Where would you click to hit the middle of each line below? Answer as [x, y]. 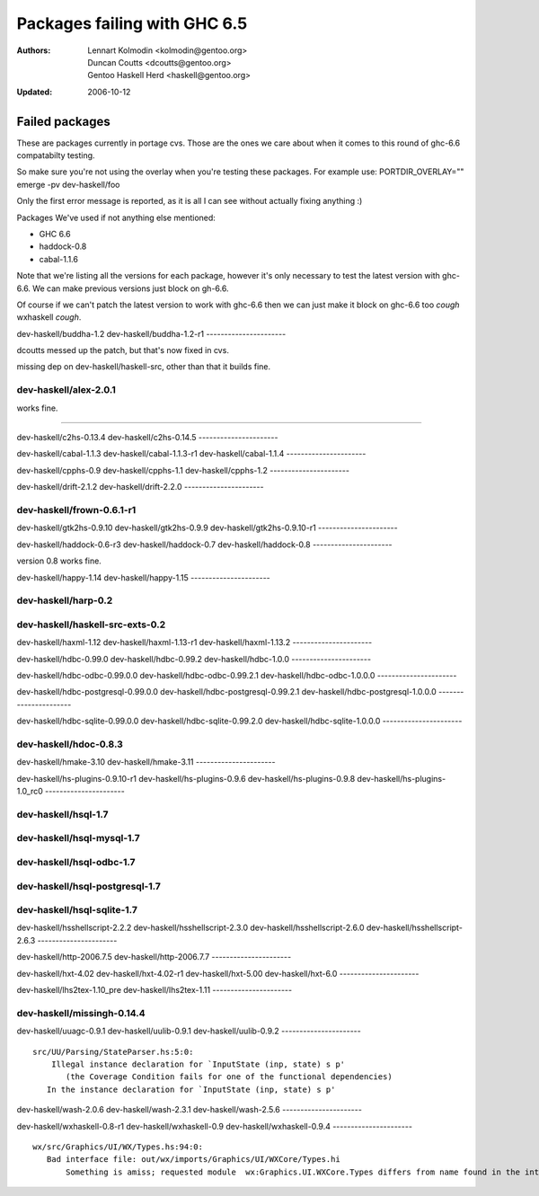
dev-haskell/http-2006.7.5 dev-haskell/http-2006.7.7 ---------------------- [154, 957]
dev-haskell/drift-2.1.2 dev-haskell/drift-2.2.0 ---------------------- [140, 487]
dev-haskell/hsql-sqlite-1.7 [77, 910]
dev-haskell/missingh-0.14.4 [81, 1013]
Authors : [34, 50]
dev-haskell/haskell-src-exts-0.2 [91, 625]
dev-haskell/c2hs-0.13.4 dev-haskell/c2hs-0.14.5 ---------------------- [147, 438]
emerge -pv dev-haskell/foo [68, 184]
